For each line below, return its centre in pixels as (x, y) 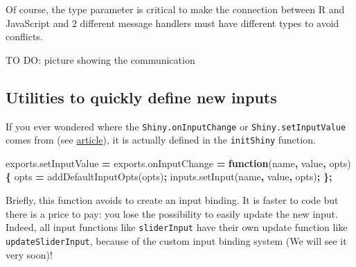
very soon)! (29, 254)
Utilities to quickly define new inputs (141, 97)
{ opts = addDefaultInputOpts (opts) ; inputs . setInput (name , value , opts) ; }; (169, 176)
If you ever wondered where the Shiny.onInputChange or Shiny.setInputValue (176, 126)
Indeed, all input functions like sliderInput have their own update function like (177, 227)
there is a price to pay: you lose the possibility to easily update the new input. (172, 213)
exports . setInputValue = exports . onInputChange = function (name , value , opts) (178, 163)
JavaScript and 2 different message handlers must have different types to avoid (172, 23)
